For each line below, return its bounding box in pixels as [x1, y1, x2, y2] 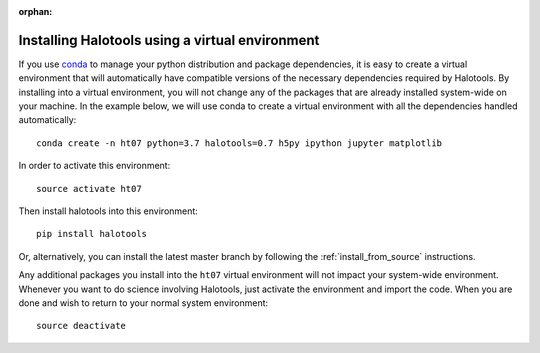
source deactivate [36, 320, 127, 332]
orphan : [18, 6, 53, 17]
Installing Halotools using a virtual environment [18, 31, 320, 49]
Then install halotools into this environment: [18, 205, 199, 217]
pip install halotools [36, 228, 148, 240]
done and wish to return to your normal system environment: [18, 296, 269, 309]
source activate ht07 [36, 183, 142, 194]
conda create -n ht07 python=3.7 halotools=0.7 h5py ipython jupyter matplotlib [36, 137, 443, 149]
